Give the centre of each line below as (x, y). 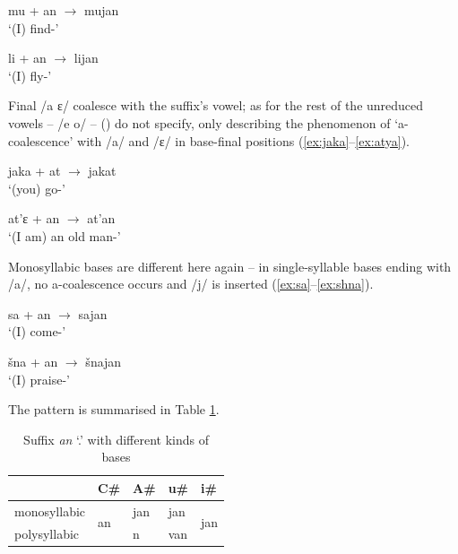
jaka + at (35, 171)
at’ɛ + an (34, 218)
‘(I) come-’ (37, 331)
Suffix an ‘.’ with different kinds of (116, 439)
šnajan (104, 361)
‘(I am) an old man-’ (65, 235)
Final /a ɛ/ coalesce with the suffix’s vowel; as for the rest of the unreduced (216, 105)
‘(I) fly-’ (30, 75)
